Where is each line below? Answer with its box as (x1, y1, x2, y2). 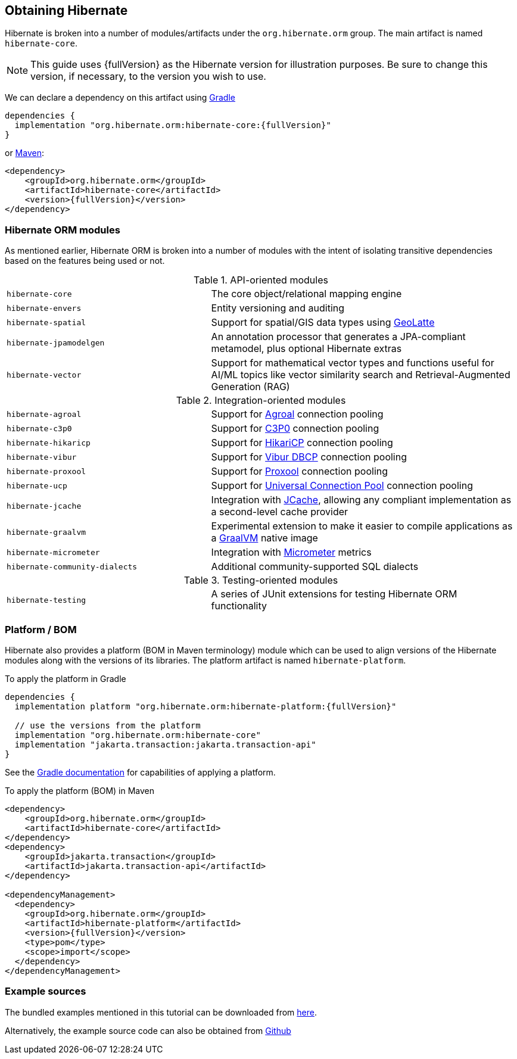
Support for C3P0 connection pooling (211, 422, 379, 435)
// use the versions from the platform (14, 720, 201, 730)
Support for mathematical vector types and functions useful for (211, 357, 494, 369)
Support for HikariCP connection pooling (211, 437, 393, 449)
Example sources (5, 985, 86, 998)
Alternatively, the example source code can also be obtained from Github (5, 1025, 291, 1036)
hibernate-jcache (7, 501, 82, 510)
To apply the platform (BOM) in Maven (5, 785, 155, 796)
